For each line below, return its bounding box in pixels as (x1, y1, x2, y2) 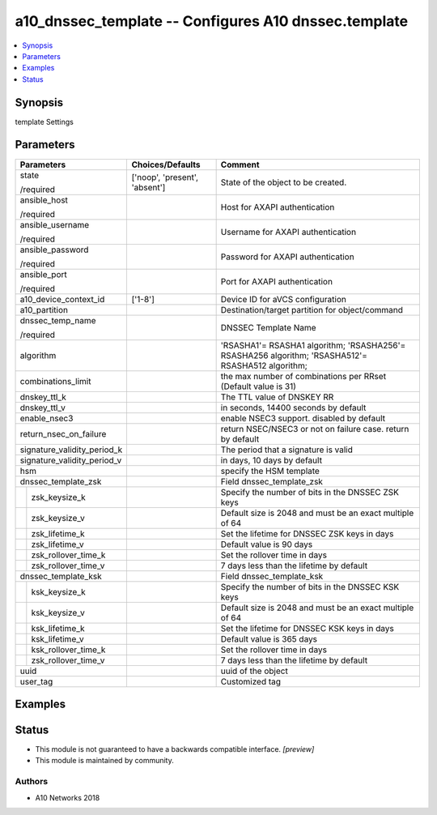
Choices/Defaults (131, 159, 201, 170)
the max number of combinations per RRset (220, 370, 387, 382)
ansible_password (19, 244, 89, 255)
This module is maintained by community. (35, 756, 174, 766)
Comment (220, 159, 260, 170)
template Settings (15, 117, 74, 126)
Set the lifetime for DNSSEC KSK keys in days (220, 622, 394, 634)
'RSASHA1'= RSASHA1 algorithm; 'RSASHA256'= (220, 339, 406, 351)
